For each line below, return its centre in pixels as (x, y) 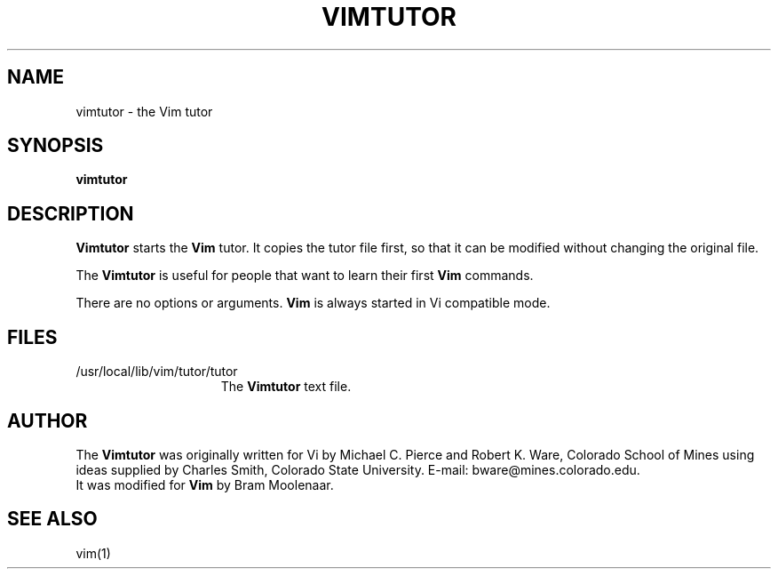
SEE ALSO (52, 519)
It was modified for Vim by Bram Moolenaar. (205, 484)
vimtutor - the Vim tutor (144, 111)
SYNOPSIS (56, 146)
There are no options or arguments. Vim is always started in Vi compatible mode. (313, 303)
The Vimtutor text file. (286, 387)
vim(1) (93, 553)
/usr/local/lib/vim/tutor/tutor (157, 372)
